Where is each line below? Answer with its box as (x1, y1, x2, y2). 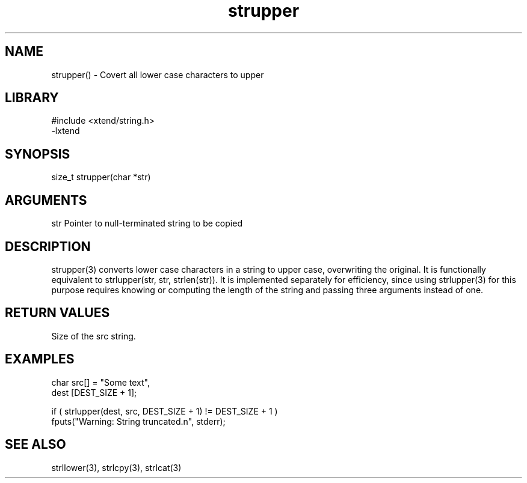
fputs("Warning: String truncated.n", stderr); (51, 416, 226, 427)
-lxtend (51, 126, 80, 136)
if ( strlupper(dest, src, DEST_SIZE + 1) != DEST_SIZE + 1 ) (51, 406, 278, 416)
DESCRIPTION (5, 238, 91, 254)
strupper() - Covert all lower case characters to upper (51, 69, 264, 80)
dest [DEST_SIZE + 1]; (51, 387, 137, 398)
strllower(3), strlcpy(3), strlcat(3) (51, 462, 182, 473)
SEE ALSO (5, 437, 66, 452)
